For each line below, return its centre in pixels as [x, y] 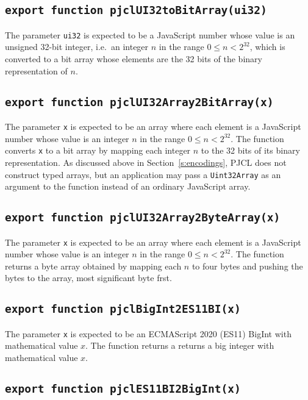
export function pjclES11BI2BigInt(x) [123, 388]
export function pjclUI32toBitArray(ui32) [136, 10]
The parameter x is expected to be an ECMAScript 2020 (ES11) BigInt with [148, 333]
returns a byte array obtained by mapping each [93, 266]
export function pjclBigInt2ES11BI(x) [123, 309]
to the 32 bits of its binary [250, 150]
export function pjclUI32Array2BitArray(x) [139, 102]
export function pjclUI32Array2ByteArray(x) [143, 218]
